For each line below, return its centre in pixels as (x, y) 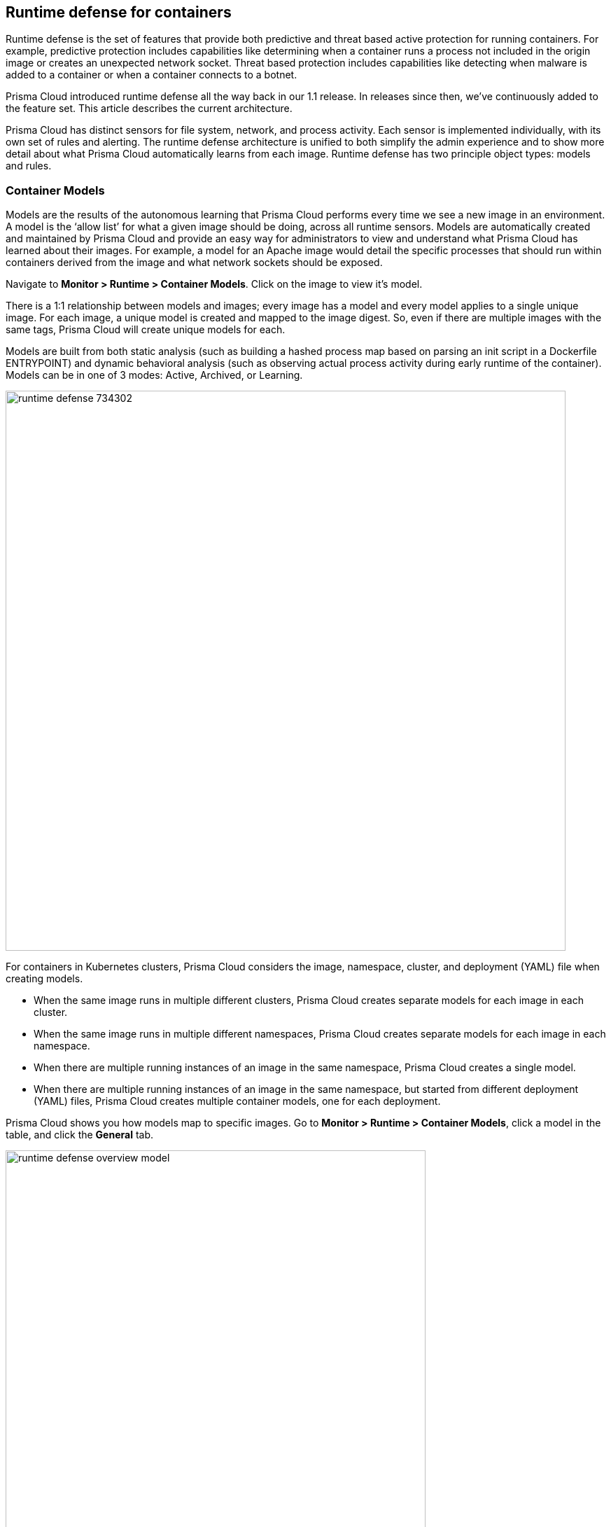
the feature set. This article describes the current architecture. (149, 109)
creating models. (44, 979)
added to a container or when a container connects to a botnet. (152, 75)
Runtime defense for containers (119, 12)
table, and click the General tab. (80, 1135)
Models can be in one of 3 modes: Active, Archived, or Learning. (154, 375)
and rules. (29, 166)
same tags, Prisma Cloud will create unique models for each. (146, 330)
